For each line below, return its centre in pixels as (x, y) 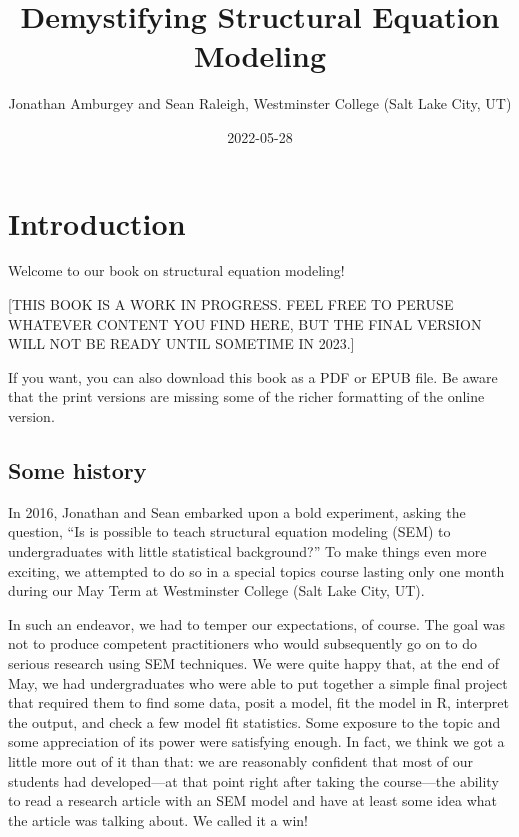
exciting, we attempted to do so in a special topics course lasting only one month (256, 570)
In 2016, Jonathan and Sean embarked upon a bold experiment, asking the (237, 511)
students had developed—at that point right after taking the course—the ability (253, 780)
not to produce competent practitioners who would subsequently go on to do (242, 643)
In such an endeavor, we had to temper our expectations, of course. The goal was (257, 623)
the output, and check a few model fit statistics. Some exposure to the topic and (254, 721)
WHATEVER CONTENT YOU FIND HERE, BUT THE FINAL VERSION (245, 323)
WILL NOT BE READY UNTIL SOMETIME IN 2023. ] (181, 343)
